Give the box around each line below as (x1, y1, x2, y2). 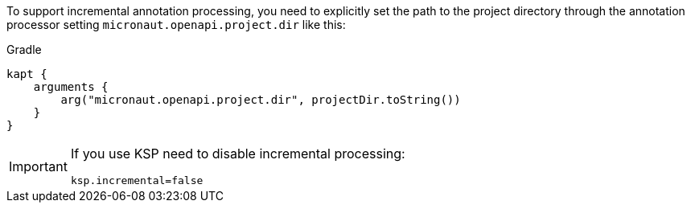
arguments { (33, 80, 109, 93)
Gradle (6, 43, 42, 56)
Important (9, 158, 68, 174)
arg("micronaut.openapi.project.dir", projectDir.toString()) (60, 93, 461, 106)
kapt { (6, 68, 47, 80)
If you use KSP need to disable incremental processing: (70, 145, 405, 162)
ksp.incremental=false (70, 174, 204, 186)
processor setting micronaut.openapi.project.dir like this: (6, 18, 346, 31)
